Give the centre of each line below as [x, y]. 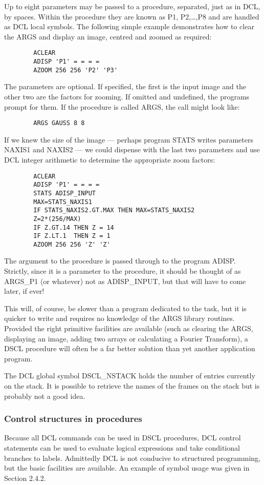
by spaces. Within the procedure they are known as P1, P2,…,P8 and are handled [132, 16]
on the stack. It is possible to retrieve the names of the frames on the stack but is [132, 386]
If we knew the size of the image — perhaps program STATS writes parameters [129, 139]
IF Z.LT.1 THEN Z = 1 [72, 236]
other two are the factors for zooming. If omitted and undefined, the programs [127, 96]
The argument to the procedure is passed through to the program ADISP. [120, 261]
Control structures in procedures [73, 419]
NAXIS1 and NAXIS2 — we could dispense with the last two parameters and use [132, 149]
